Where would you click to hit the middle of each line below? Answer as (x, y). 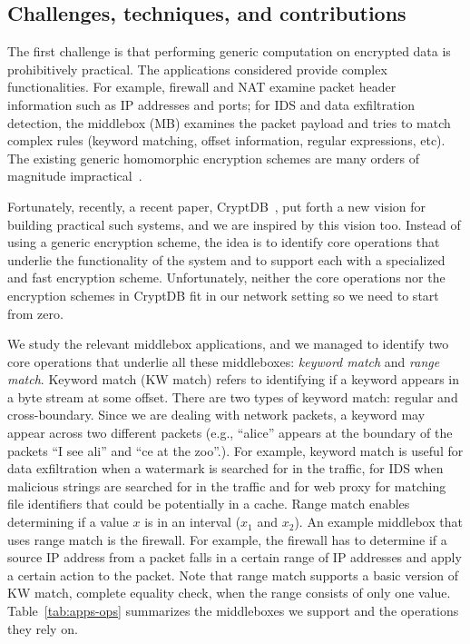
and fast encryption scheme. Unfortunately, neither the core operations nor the (226, 277)
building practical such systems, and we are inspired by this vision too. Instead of (234, 224)
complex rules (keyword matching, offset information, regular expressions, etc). (226, 140)
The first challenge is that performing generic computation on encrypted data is (229, 51)
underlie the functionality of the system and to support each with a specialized (226, 259)
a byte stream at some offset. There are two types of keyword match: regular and (233, 396)
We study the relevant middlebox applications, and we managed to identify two (228, 344)
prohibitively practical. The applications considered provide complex (197, 69)
